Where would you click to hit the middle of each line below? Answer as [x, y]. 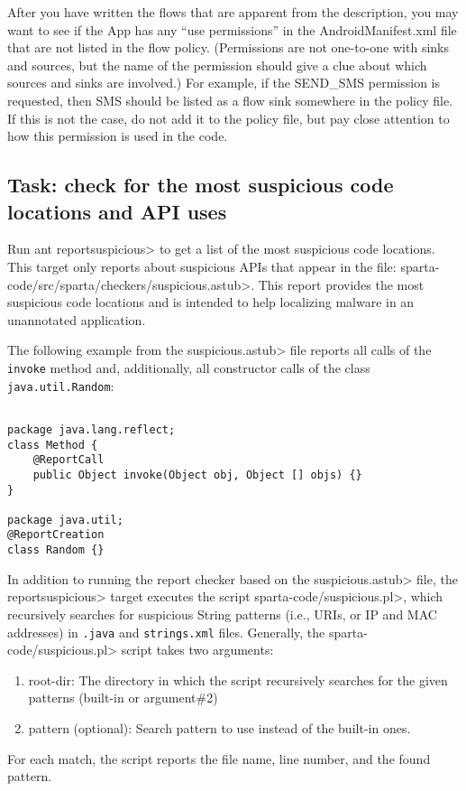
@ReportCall [69, 460]
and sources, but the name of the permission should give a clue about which [217, 65]
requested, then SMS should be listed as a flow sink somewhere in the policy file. [230, 100]
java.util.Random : [61, 385]
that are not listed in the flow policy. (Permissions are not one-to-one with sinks [228, 47]
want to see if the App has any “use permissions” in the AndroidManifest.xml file [232, 29]
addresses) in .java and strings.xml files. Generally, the [166, 632]
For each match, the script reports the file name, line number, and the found [219, 758]
